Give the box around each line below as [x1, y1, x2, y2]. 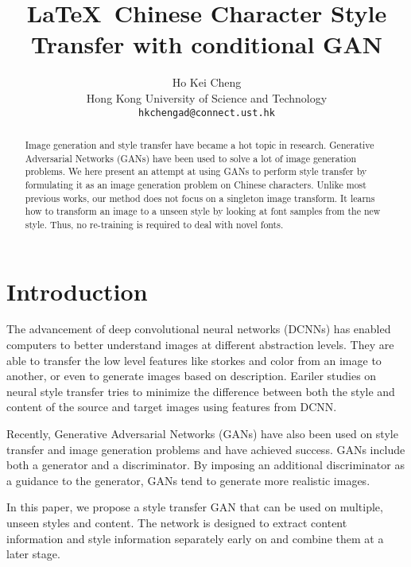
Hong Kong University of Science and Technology [86, 89, 328, 106]
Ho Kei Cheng [172, 74, 242, 91]
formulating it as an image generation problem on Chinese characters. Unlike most [25, 177, 366, 191]
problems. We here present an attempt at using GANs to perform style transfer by [25, 165, 367, 178]
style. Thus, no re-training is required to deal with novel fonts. [25, 217, 284, 231]
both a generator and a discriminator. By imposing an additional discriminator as [6, 456, 405, 473]
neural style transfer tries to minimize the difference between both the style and [6, 383, 395, 399]
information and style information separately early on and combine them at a [6, 530, 384, 546]
